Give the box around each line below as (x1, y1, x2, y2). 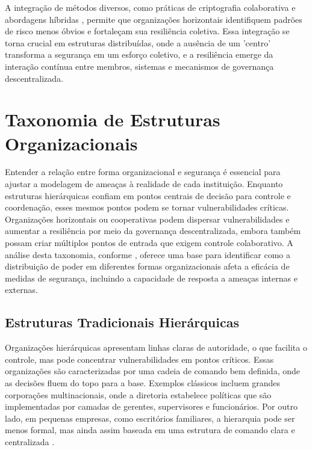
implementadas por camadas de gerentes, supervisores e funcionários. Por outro (5, 400, 298, 413)
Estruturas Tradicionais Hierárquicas (5, 313, 239, 331)
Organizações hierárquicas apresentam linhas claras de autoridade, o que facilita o (5, 341, 307, 354)
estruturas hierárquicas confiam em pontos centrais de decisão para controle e (5, 189, 291, 202)
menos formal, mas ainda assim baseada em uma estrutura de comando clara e (5, 424, 295, 436)
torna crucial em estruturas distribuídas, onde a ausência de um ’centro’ (5, 36, 271, 49)
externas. (5, 283, 38, 296)
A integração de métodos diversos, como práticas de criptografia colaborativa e (5, 1, 296, 13)
